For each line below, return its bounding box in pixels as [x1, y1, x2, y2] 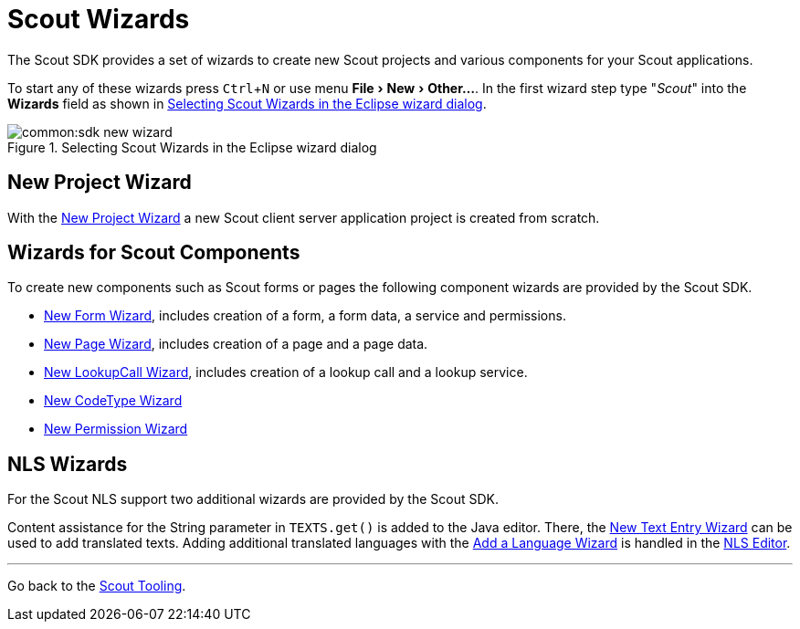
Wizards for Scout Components [7, 241, 300, 265]
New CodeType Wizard [44, 393, 183, 409]
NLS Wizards [7, 452, 128, 476]
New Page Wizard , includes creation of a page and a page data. [44, 336, 428, 352]
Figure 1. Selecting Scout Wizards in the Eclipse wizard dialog [7, 139, 377, 155]
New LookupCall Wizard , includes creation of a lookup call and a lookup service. [44, 364, 528, 381]
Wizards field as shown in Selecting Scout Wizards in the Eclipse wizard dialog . [7, 95, 487, 111]
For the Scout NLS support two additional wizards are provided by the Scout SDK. [7, 491, 499, 508]
